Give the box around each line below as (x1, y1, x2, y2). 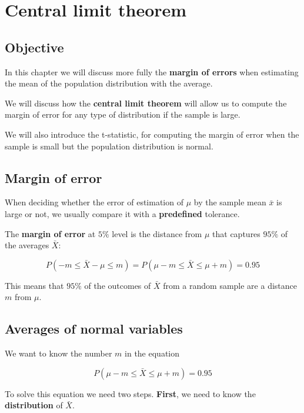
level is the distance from (112, 227, 202, 239)
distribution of (5, 399, 63, 411)
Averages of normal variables (5, 319, 183, 338)
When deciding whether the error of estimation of (5, 196, 183, 208)
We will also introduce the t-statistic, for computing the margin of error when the (5, 128, 299, 140)
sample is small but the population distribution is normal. (5, 139, 213, 152)
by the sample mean (193, 196, 266, 208)
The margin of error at (5, 227, 96, 239)
